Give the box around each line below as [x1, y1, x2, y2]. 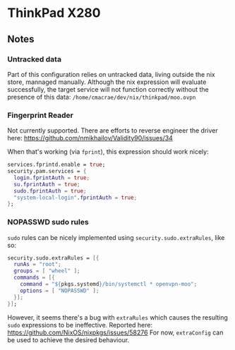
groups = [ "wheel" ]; [13, 267, 80, 274]
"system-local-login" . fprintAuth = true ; [13, 194, 138, 201]
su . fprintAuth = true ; [13, 181, 80, 188]
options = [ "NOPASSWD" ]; [20, 287, 100, 294]
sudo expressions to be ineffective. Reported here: [7, 320, 153, 329]
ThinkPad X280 [7, 5, 101, 21]
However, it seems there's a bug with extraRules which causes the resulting [7, 313, 228, 322]
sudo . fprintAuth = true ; [13, 187, 87, 195]
